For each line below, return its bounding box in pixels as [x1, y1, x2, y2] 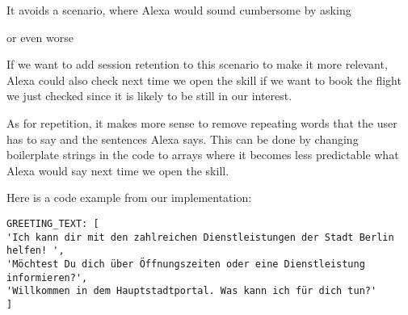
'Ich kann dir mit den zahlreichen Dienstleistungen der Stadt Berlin [6, 231, 394, 243]
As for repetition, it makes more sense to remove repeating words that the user [6, 114, 397, 131]
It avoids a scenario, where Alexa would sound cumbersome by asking [6, 2, 351, 18]
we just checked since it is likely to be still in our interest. [6, 87, 292, 104]
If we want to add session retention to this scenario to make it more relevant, [6, 56, 388, 73]
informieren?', [6, 271, 88, 283]
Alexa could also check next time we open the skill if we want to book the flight [6, 71, 402, 88]
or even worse [6, 28, 74, 45]
